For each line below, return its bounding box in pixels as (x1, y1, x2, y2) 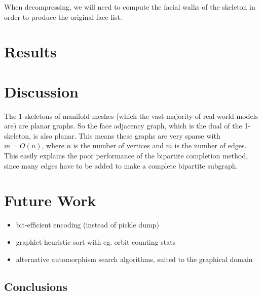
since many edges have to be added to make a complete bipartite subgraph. (4, 160, 238, 171)
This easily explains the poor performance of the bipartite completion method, (4, 150, 248, 161)
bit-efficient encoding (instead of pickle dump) (16, 219, 159, 230)
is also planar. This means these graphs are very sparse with (33, 130, 220, 141)
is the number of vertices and (73, 140, 164, 151)
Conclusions (4, 278, 68, 294)
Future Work (4, 190, 96, 211)
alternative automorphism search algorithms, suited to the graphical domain (16, 253, 253, 264)
